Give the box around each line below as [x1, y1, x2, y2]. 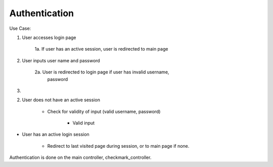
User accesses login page [22, 34, 76, 40]
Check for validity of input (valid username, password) [47, 108, 161, 114]
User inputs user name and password [22, 57, 101, 63]
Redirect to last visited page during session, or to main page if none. [47, 143, 190, 149]
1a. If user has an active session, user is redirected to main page [34, 46, 168, 52]
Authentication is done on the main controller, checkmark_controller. [9, 154, 152, 160]
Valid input [72, 120, 95, 126]
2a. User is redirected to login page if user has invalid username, [34, 69, 169, 75]
